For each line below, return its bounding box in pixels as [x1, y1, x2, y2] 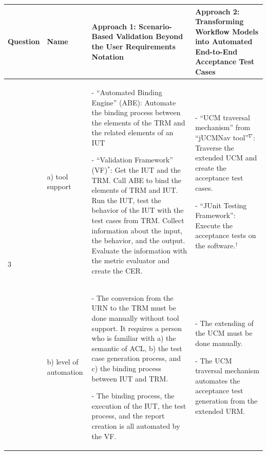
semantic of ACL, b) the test [91, 342, 182, 353]
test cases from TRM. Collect [91, 215, 184, 226]
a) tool [47, 171, 68, 181]
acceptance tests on [195, 230, 256, 241]
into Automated [195, 36, 253, 47]
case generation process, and [91, 353, 181, 363]
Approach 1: [91, 21, 136, 31]
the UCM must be [195, 327, 253, 338]
